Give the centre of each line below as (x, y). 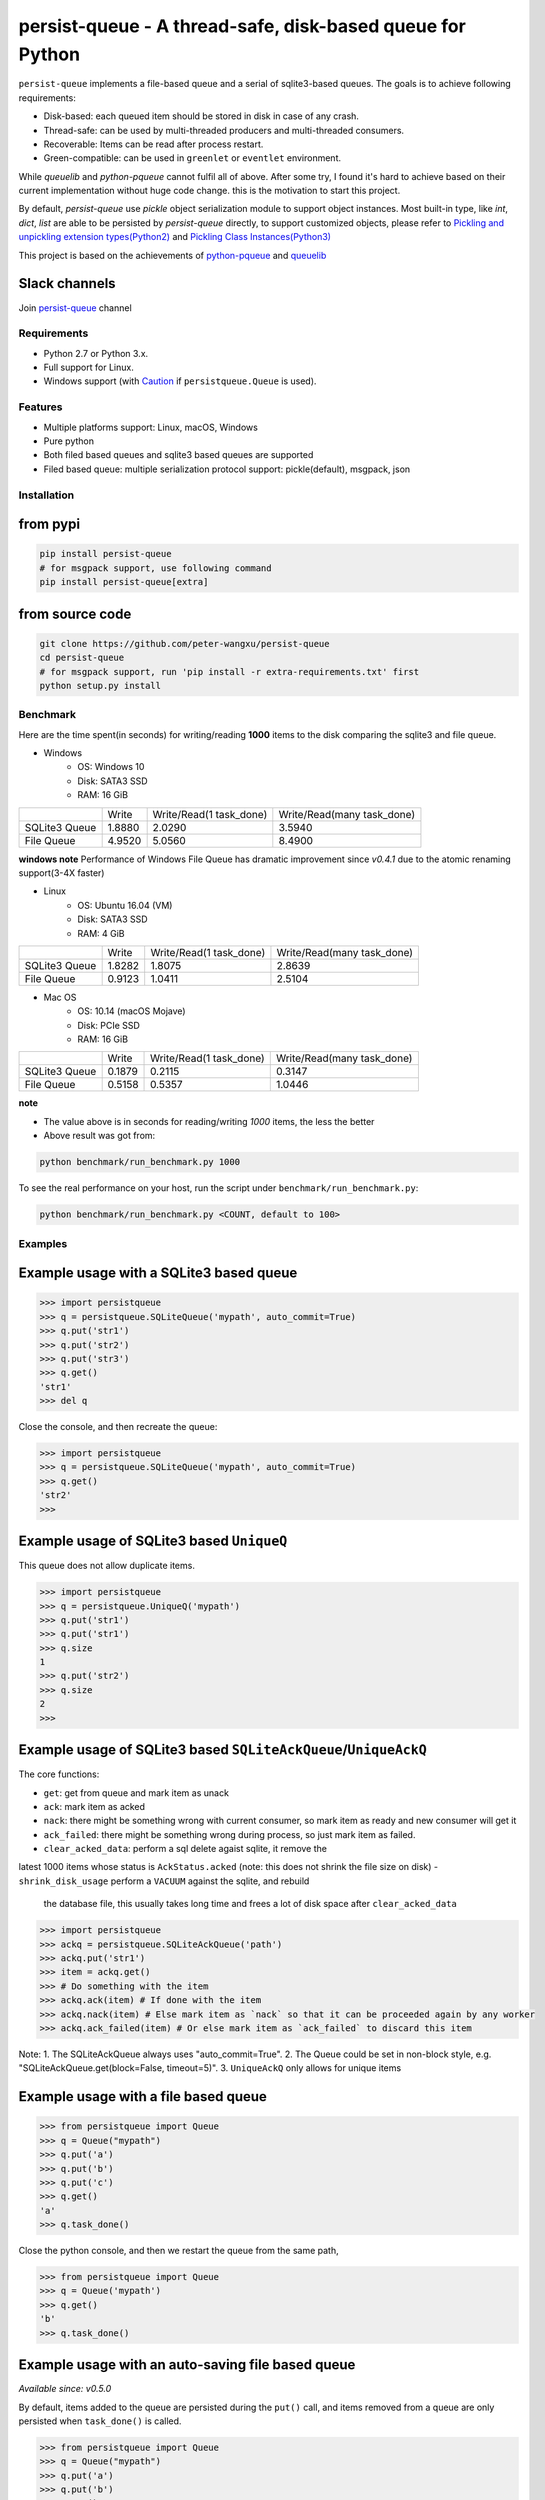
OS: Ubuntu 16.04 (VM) (125, 905)
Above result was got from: (99, 1136)
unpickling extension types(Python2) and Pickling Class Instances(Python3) (175, 237)
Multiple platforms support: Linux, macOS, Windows (151, 427)
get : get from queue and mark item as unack (136, 1792)
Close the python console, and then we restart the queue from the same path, (178, 2251)
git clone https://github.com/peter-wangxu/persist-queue (184, 643)
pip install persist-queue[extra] (124, 582)
